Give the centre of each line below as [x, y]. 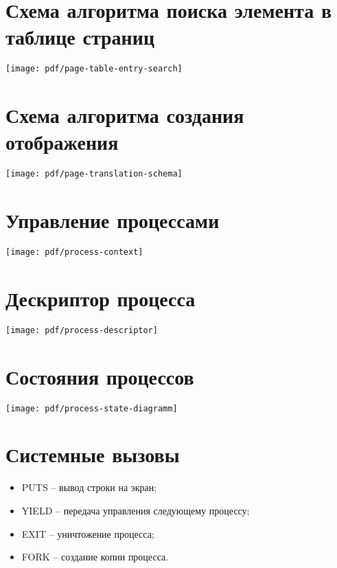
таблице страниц [80, 37]
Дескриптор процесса [101, 298]
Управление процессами [113, 220]
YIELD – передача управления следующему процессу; [136, 510]
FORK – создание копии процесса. [95, 557]
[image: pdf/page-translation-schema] [94, 174]
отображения [62, 142]
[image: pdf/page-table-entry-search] [94, 69]
